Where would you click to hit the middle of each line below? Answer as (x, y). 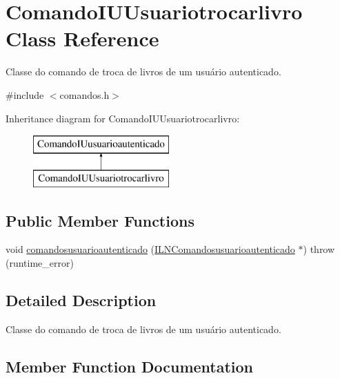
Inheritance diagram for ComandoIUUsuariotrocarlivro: (123, 118)
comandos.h (84, 94)
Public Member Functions (100, 220)
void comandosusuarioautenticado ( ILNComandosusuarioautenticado (150, 249)
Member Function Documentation (130, 366)
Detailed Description (81, 300)
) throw (319, 249)
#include (25, 94)
